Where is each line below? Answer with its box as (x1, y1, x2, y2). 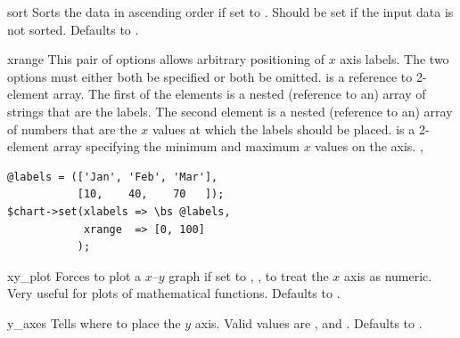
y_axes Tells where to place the (7, 313, 181, 332)
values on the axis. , (315, 137, 423, 156)
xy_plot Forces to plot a (7, 266, 142, 285)
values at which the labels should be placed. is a (152, 119, 415, 138)
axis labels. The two (340, 50, 449, 68)
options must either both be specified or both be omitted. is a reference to (7, 67, 413, 85)
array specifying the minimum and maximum (53, 137, 300, 156)
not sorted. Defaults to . (7, 20, 139, 38)
